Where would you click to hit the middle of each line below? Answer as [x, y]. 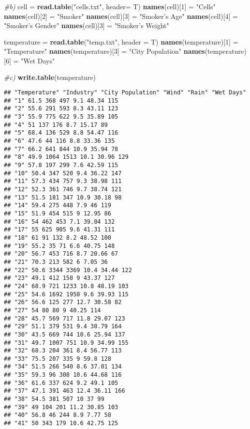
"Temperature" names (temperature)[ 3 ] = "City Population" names [104, 51]
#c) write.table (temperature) [50, 77]
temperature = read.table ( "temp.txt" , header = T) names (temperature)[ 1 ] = [121, 41]
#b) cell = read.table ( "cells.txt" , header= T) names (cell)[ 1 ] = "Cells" [110, 6]
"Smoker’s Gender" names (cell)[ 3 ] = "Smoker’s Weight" [87, 25]
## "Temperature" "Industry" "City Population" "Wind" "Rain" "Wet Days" [125, 93]
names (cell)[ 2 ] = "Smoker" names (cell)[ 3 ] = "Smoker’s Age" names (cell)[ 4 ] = [121, 16]
